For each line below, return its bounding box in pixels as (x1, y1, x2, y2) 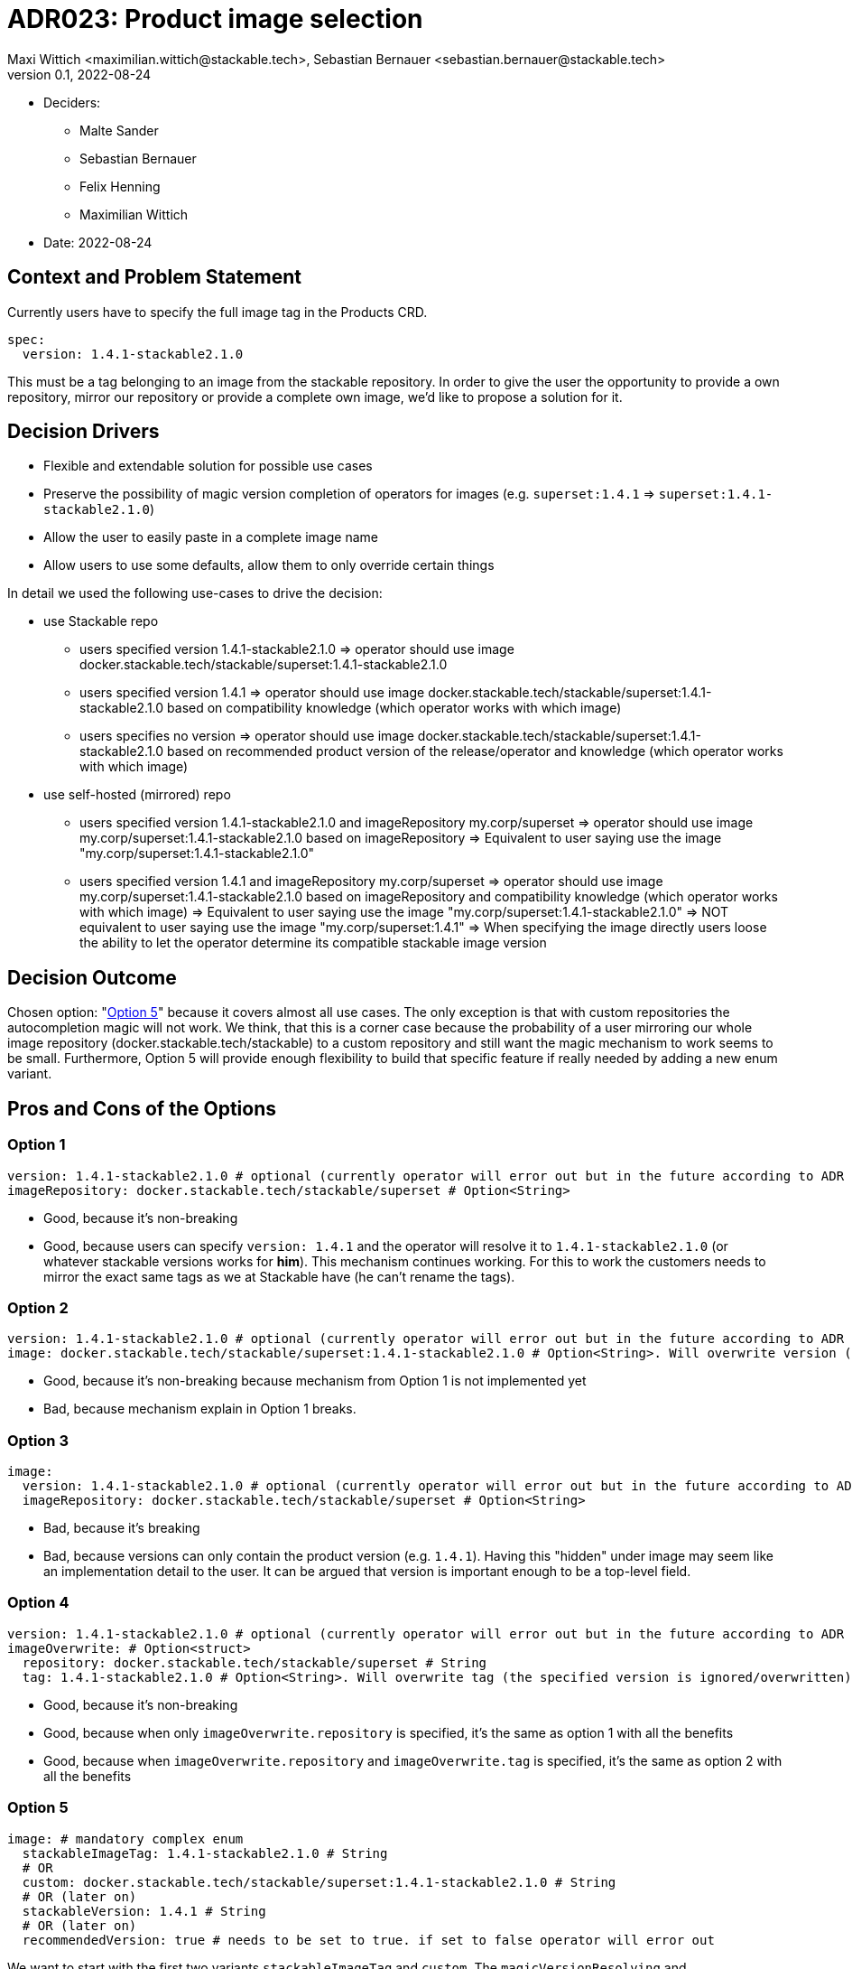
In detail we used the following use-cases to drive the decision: (7, 585, 383, 602)
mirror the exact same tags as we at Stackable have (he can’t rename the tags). (43, 1268, 515, 1284)
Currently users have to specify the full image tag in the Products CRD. (7, 303, 428, 320)
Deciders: (43, 94, 101, 110)
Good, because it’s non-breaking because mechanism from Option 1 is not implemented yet (43, 1373, 587, 1389)
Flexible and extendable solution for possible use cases (43, 458, 373, 474)
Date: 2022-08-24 (43, 234, 153, 250)
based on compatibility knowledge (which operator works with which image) (167, 700, 622, 716)
